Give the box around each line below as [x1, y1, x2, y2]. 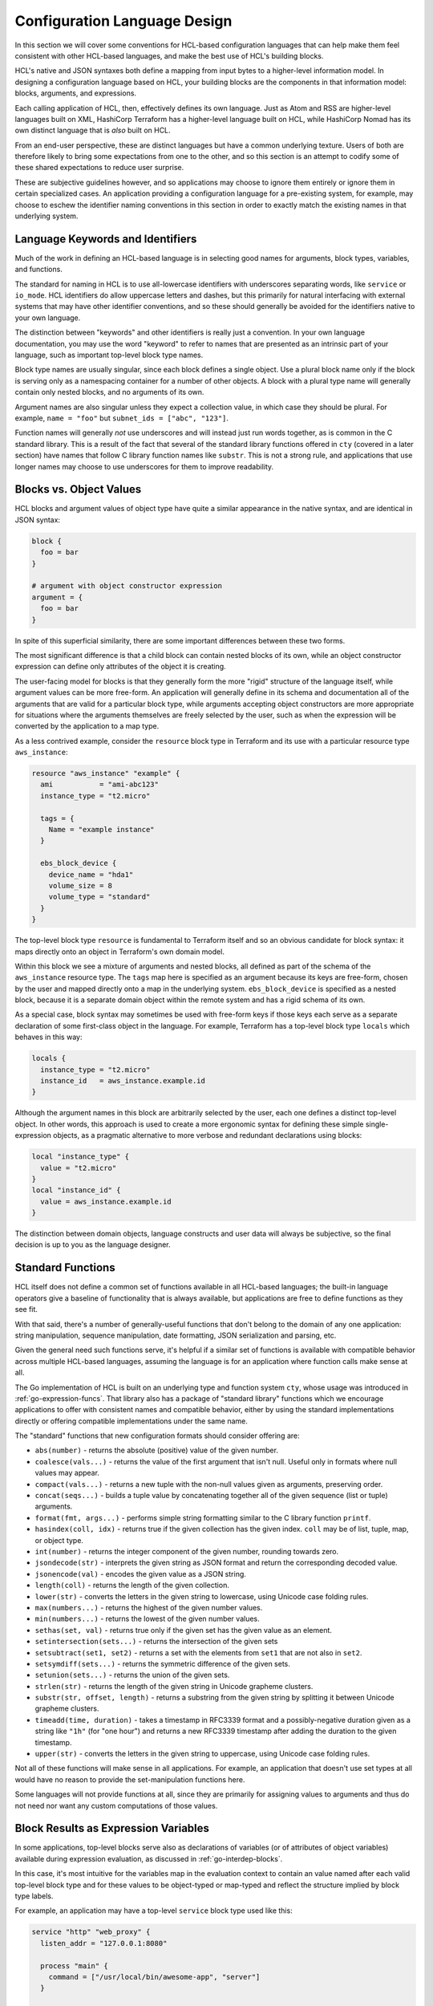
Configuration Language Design [14, 12, 233, 30]
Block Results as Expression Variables [14, 1821, 210, 1835]
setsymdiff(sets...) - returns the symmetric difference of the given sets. [34, 1659, 290, 1668]
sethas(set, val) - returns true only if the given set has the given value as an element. [34, 1625, 333, 1634]
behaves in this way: [14, 1032, 83, 1042]
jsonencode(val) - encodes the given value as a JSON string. [34, 1569, 246, 1578]
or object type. [34, 1535, 84, 1545]
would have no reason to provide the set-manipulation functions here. [14, 1774, 245, 1785]
